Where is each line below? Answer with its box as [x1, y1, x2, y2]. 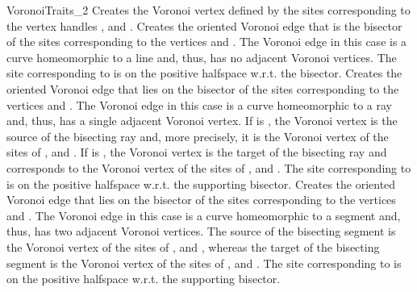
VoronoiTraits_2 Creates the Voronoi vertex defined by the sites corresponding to [6, 2, 411, 18]
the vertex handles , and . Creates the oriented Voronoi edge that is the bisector [6, 17, 402, 34]
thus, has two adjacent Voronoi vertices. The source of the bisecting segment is [6, 223, 396, 240]
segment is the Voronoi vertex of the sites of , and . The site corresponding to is [6, 254, 402, 271]
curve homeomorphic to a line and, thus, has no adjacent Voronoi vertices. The [6, 48, 397, 65]
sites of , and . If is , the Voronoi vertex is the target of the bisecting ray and [6, 144, 387, 161]
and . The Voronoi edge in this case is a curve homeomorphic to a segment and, [6, 206, 401, 223]
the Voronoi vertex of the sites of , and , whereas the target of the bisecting [6, 238, 380, 255]
